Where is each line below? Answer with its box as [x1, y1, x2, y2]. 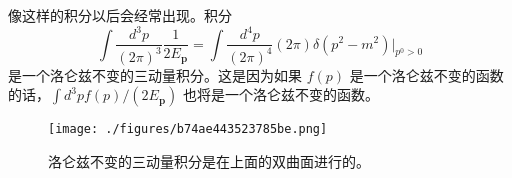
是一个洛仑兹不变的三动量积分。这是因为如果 [8, 64, 302, 85]
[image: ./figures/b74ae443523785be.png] [48, 122, 328, 137]
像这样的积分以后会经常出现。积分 [8, 5, 232, 25]
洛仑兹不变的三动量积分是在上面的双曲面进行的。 [48, 150, 370, 171]
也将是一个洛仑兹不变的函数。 [182, 84, 379, 105]
